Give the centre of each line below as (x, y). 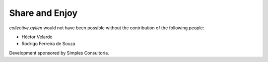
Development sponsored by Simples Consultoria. (59, 53)
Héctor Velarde (37, 37)
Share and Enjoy (43, 13)
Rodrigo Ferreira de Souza (48, 44)
